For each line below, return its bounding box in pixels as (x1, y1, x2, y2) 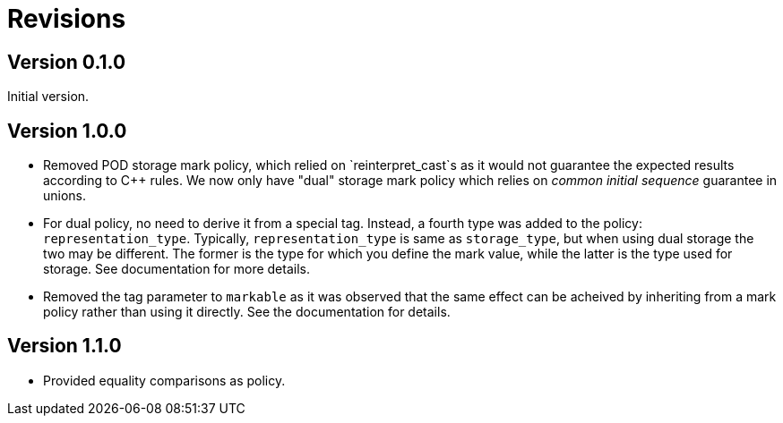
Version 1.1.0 (7, 334, 122, 358)
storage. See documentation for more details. (43, 261, 310, 277)
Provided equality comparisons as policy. (43, 372, 286, 388)
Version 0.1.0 (7, 50, 126, 73)
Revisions (7, 4, 126, 34)
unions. (43, 188, 87, 204)
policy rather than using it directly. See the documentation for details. (43, 304, 451, 320)
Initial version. (7, 89, 90, 105)
